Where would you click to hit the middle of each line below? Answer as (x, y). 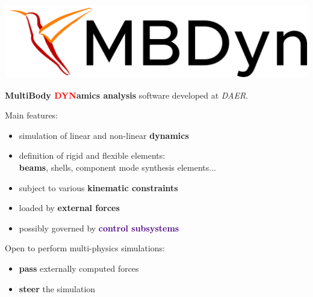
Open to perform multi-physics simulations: (85, 248)
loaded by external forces (69, 208)
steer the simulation (57, 288)
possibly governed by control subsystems (99, 228)
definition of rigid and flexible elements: (92, 155)
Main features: (32, 115)
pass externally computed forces (79, 268)
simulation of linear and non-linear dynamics (104, 135)
